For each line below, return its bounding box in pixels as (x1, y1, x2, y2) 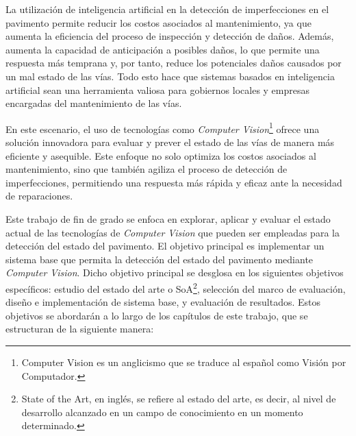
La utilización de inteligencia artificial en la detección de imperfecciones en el (5, 2, 329, 16)
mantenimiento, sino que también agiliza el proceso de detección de (5, 162, 288, 176)
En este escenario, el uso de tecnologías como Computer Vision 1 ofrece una (5, 119, 320, 136)
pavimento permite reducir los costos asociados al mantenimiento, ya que (5, 15, 311, 29)
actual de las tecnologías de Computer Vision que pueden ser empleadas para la (5, 225, 340, 239)
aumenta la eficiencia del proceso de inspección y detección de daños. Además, (5, 29, 334, 43)
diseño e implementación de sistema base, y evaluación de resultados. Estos (5, 295, 321, 309)
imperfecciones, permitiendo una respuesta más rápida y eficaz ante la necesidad (5, 175, 342, 189)
